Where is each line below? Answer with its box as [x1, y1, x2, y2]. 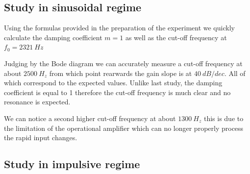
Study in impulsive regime [4, 156, 140, 172]
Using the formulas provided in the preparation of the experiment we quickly [4, 23, 235, 33]
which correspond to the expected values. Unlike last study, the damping [4, 77, 223, 88]
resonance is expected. [4, 97, 71, 107]
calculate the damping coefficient [4, 32, 102, 42]
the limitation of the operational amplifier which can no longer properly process [4, 123, 244, 133]
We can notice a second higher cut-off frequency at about [4, 113, 176, 123]
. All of [224, 68, 246, 78]
